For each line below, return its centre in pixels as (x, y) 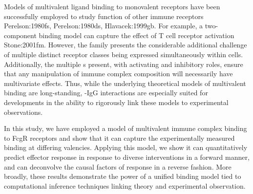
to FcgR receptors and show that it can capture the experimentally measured (119, 138)
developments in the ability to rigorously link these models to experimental (116, 102)
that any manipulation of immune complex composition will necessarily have (118, 74)
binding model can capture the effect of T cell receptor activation (137, 35)
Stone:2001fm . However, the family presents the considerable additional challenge (126, 45)
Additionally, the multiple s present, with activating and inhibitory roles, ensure (124, 64)
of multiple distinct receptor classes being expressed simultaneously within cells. (124, 54)
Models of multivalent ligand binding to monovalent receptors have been (112, 6)
